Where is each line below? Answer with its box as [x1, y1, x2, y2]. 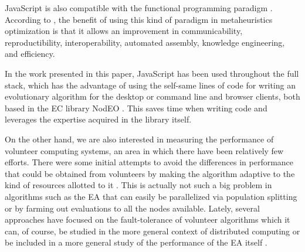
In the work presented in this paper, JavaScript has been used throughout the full [5, 67, 299, 79]
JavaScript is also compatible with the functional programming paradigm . [5, 2, 273, 13]
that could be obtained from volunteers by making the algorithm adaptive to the [5, 167, 295, 179]
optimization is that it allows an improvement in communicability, [5, 25, 243, 37]
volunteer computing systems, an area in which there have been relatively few [5, 144, 284, 156]
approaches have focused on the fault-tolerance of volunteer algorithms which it [5, 213, 290, 226]
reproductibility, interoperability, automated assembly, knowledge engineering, [5, 36, 285, 48]
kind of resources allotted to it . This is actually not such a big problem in [5, 179, 272, 191]
